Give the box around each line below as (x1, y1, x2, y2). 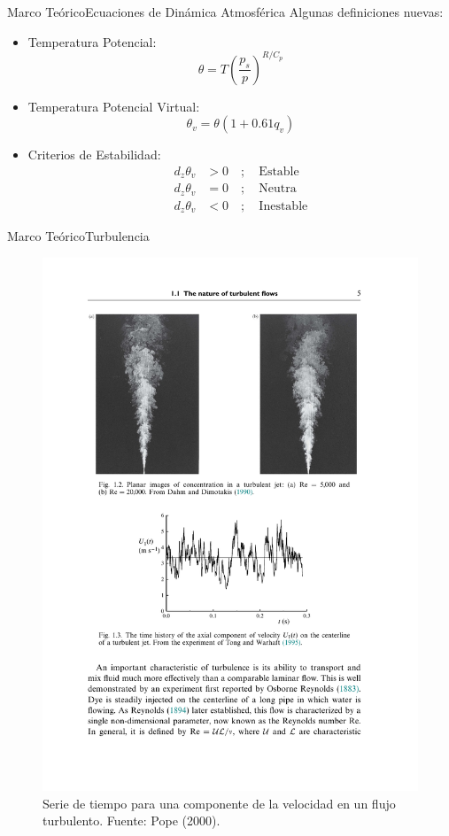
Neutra (259, 182, 297, 196)
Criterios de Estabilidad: (27, 145, 161, 164)
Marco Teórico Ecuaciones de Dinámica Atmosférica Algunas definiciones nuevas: (7, 3, 444, 20)
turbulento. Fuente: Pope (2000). (43, 811, 221, 830)
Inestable (259, 199, 308, 213)
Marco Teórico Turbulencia (7, 227, 150, 245)
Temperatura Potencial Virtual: (27, 97, 200, 115)
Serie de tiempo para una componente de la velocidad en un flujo (43, 793, 396, 812)
